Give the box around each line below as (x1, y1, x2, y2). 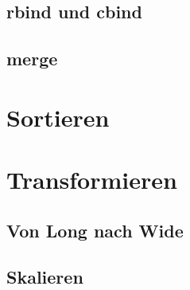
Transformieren (6, 163, 177, 196)
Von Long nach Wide (6, 217, 184, 242)
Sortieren (6, 100, 110, 133)
